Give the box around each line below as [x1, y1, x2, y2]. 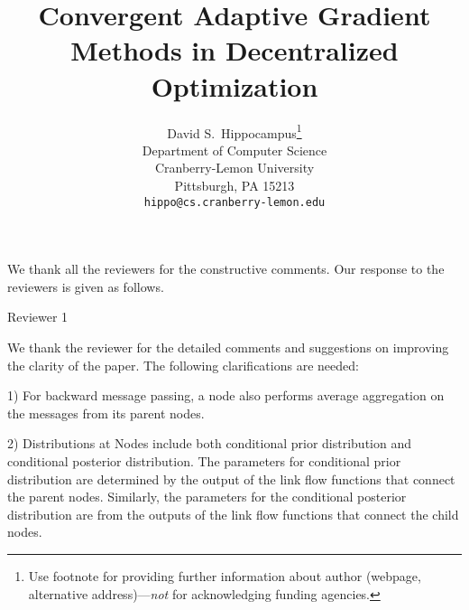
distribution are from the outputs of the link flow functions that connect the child [7, 504, 459, 523]
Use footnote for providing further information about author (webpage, [28, 566, 421, 585]
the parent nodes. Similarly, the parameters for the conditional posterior [7, 487, 407, 506]
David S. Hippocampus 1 [167, 120, 302, 142]
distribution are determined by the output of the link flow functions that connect [7, 469, 455, 488]
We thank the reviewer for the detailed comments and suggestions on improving [7, 337, 449, 356]
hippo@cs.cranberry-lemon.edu [143, 195, 326, 209]
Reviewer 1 [7, 307, 69, 326]
